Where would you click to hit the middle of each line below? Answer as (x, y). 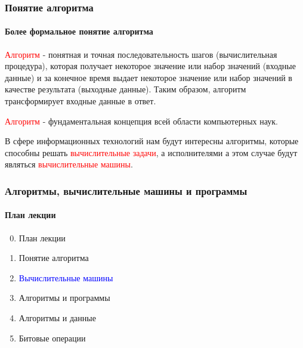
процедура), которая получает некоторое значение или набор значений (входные (150, 66)
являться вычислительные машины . (69, 164)
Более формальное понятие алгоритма (79, 31)
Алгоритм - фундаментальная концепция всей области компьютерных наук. (141, 121)
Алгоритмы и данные (57, 318)
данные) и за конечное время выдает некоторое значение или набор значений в (149, 77)
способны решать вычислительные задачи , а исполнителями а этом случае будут (151, 152)
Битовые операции (52, 338)
